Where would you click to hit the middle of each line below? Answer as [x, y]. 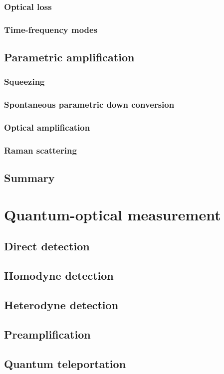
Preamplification [47, 334]
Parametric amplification [69, 57]
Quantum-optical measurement [112, 214]
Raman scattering [40, 150]
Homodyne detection [59, 276]
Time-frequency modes [51, 29]
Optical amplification [47, 127]
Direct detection [47, 246]
